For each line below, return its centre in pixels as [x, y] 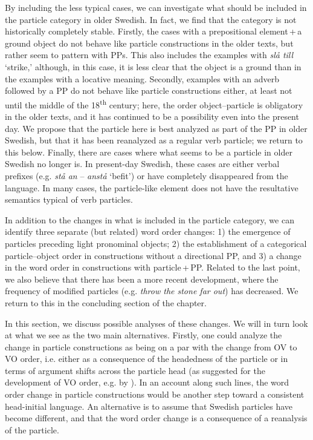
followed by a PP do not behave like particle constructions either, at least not [149, 90]
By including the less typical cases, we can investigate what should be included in [156, 7]
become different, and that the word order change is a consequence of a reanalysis [156, 418]
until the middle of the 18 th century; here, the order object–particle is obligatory [154, 103]
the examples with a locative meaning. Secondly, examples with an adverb [142, 78]
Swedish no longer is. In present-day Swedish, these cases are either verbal [142, 164]
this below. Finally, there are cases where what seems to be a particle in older [149, 152]
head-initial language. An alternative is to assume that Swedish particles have [149, 406]
